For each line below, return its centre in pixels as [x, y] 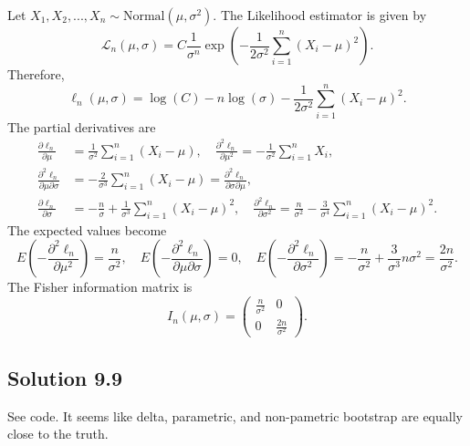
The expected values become [87, 229]
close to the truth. [58, 434]
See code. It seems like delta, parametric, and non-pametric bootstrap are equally [235, 415]
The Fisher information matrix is [100, 287]
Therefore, [36, 74]
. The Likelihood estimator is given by [320, 15]
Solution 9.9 [65, 377]
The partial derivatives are [82, 126]
